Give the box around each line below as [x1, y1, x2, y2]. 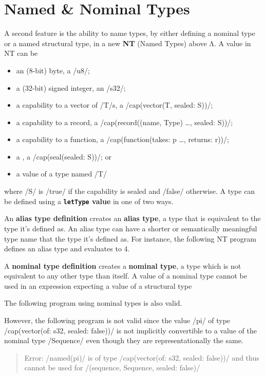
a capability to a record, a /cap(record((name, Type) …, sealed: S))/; [16, 116, 233, 127]
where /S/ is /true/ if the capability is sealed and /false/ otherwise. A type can [4, 186, 255, 196]
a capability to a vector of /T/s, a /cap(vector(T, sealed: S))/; [16, 100, 213, 110]
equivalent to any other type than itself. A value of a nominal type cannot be [4, 270, 248, 281]
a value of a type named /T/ [16, 168, 107, 179]
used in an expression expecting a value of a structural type [4, 280, 192, 291]
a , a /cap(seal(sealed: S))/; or [16, 151, 112, 162]
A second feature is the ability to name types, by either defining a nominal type [4, 28, 255, 38]
